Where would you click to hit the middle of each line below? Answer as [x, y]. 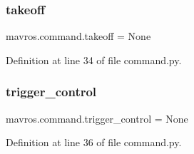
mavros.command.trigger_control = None [97, 118]
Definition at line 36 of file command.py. [94, 142]
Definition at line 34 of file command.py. [94, 60]
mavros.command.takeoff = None [78, 36]
